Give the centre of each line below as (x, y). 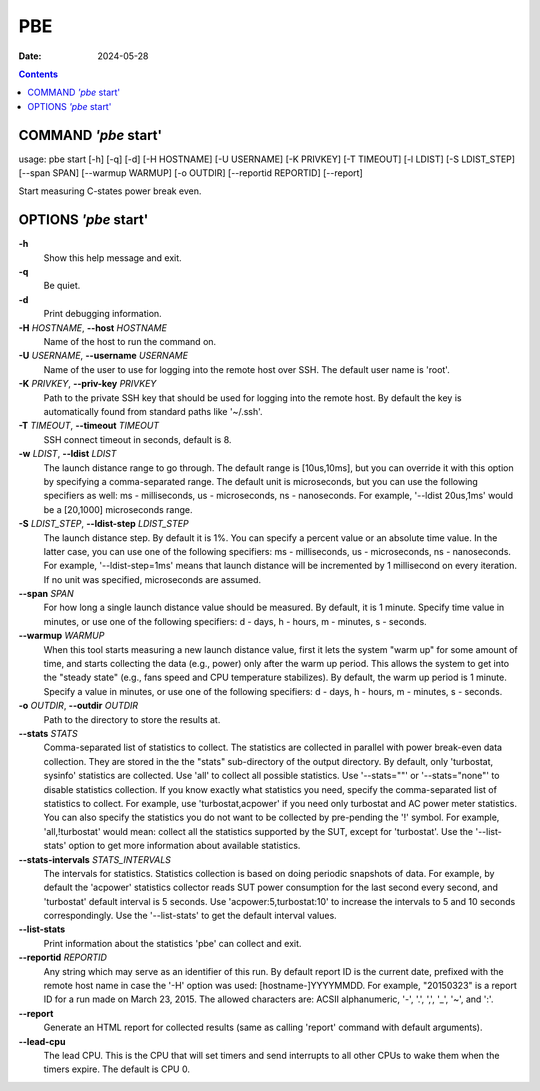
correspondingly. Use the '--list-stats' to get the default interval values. (190, 916)
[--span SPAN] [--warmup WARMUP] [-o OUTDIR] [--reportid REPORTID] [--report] (191, 173)
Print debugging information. (102, 314)
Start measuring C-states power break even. (110, 191)
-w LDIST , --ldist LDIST (67, 454)
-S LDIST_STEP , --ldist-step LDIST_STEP (103, 524)
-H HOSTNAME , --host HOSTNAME (92, 327)
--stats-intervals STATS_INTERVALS (95, 859)
